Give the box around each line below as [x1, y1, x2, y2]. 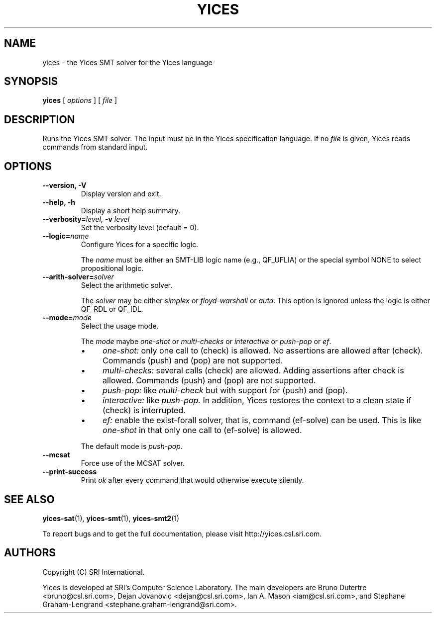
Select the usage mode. [81, 322, 159, 331]
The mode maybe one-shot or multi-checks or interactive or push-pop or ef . [81, 337, 331, 346]
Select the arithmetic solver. [81, 281, 173, 290]
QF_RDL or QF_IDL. [81, 305, 143, 314]
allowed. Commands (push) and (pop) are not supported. [103, 375, 316, 386]
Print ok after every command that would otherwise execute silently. [81, 476, 304, 485]
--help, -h [42, 198, 75, 207]
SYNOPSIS [4, 75, 58, 88]
